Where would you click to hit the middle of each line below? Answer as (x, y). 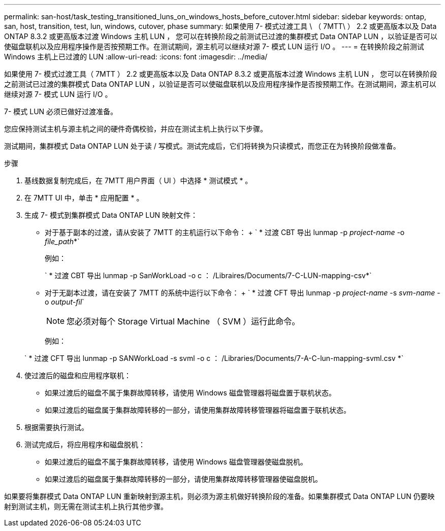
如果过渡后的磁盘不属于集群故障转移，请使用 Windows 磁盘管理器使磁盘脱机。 (176, 462)
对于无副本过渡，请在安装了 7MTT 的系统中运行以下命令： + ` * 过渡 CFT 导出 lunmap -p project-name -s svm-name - (243, 293)
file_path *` (62, 241)
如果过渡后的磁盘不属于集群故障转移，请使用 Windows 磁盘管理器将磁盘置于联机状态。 (190, 393)
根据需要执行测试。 (56, 427)
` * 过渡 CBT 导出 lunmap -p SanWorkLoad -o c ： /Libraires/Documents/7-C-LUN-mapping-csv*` (208, 275)
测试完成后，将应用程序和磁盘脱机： (85, 444)
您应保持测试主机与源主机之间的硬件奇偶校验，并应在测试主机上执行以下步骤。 (136, 129)
